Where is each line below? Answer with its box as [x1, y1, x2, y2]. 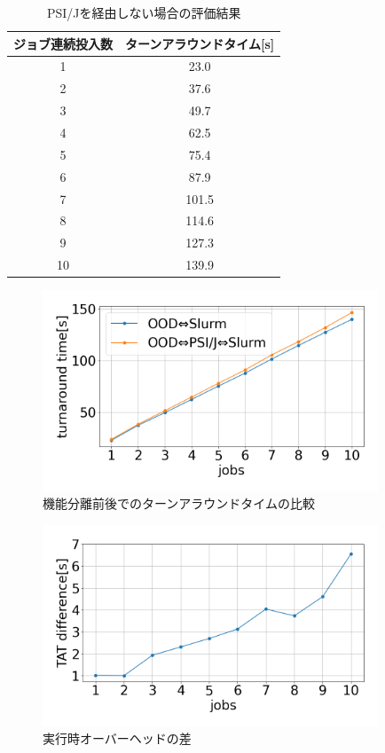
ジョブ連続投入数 [13, 34, 113, 52]
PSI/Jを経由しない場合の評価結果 [46, 4, 241, 21]
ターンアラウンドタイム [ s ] [125, 34, 275, 52]
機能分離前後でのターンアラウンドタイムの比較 [43, 494, 316, 513]
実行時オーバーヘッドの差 [43, 729, 192, 748]
